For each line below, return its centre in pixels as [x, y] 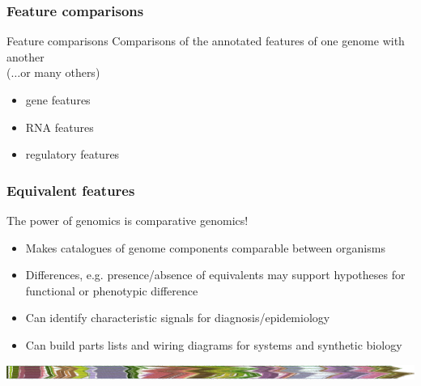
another [26, 56]
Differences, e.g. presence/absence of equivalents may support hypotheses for [215, 275]
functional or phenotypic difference [112, 290]
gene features [58, 100]
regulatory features [72, 154]
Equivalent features [71, 190]
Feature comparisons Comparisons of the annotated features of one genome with [206, 41]
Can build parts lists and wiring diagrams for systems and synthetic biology [214, 344]
